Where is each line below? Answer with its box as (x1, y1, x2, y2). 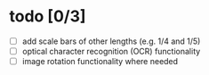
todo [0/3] (9, 6, 86, 27)
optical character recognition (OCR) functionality (21, 46, 201, 56)
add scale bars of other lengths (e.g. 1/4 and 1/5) (21, 36, 201, 46)
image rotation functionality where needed (21, 56, 179, 67)
